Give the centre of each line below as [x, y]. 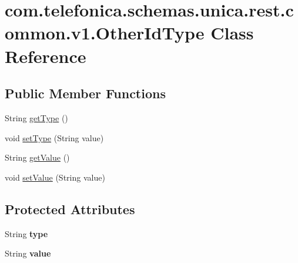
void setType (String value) [54, 137]
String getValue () [37, 157]
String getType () [36, 117]
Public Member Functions [85, 93]
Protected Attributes [70, 209]
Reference [46, 56]
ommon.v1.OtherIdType [105, 33]
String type [26, 233]
